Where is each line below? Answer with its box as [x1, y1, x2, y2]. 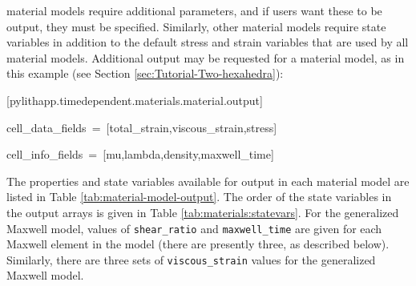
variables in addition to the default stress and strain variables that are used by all [6, 34, 409, 50]
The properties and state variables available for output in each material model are [6, 172, 410, 189]
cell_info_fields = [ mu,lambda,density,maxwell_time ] [6, 146, 274, 163]
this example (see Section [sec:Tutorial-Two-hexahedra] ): [6, 65, 284, 82]
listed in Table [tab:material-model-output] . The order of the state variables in [6, 188, 392, 205]
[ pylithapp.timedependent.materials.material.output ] [6, 91, 263, 108]
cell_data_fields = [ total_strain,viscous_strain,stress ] [6, 119, 277, 135]
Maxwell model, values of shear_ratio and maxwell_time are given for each [6, 220, 382, 236]
